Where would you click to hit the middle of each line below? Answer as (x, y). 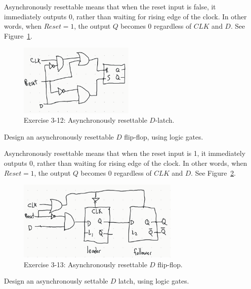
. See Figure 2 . (213, 172)
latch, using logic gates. (154, 281)
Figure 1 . (18, 35)
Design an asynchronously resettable (59, 136)
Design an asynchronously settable (56, 281)
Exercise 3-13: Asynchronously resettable (85, 264)
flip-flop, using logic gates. (164, 136)
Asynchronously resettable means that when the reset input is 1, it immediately (125, 153)
